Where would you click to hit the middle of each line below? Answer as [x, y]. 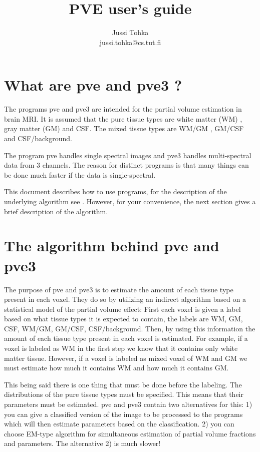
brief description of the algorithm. [56, 211]
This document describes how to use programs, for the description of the [115, 191]
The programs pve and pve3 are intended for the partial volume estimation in [123, 109]
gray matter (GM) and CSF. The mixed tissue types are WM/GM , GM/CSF [124, 128]
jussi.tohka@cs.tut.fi [130, 42]
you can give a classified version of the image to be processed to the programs [123, 414]
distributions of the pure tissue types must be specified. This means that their [124, 394]
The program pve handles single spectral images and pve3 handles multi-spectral [128, 155]
